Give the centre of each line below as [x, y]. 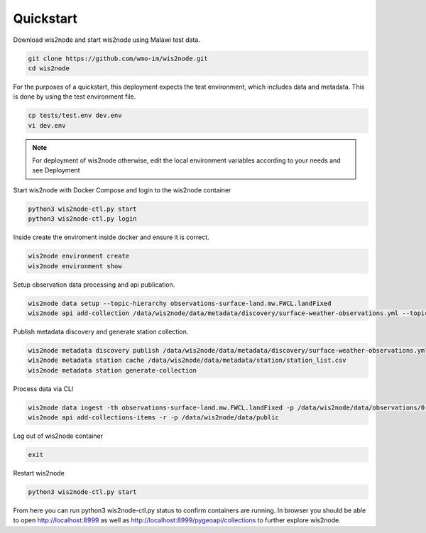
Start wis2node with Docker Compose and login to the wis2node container [122, 190]
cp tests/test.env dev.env [75, 116]
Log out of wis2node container [58, 436]
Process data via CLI [43, 389]
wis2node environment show [75, 266]
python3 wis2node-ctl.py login [83, 219]
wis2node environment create [79, 256]
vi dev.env [47, 125]
